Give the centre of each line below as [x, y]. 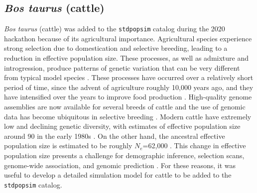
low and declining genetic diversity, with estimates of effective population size [122, 126]
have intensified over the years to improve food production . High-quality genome [128, 97]
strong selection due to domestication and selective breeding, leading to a [116, 48]
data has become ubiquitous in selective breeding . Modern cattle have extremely [128, 116]
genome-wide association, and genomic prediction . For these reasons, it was [120, 165]
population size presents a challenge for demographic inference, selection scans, [124, 155]
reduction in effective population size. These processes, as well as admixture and [126, 58]
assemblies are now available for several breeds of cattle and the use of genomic [125, 107]
